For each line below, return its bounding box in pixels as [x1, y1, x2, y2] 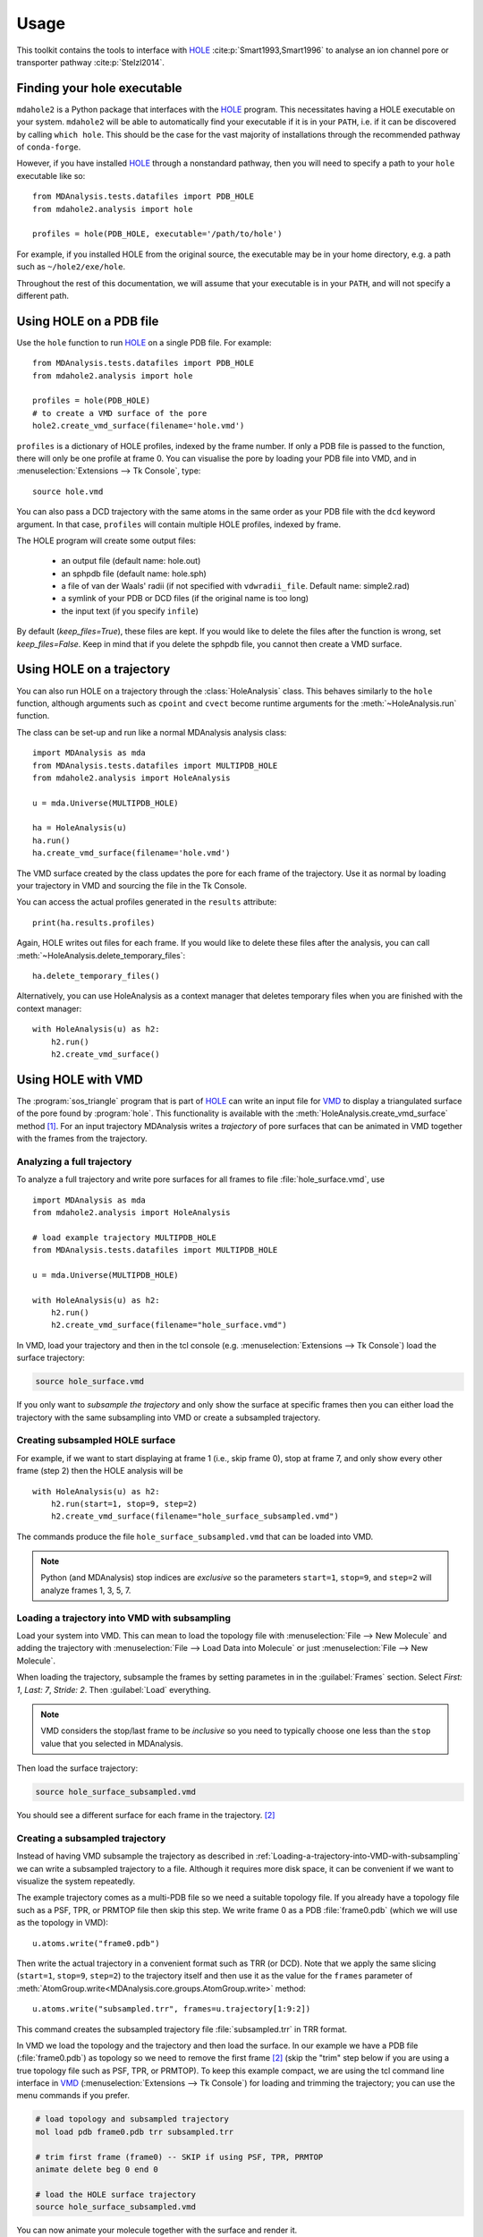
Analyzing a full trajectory [16, 1155, 132, 1168]
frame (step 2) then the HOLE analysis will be [16, 1466, 183, 1476]
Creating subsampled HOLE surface [16, 1434, 176, 1447]
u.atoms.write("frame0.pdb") [32, 1938, 160, 1948]
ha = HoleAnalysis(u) [32, 823, 127, 833]
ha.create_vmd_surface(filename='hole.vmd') [32, 848, 232, 858]
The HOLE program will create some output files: [16, 535, 197, 546]
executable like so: [16, 170, 86, 181]
